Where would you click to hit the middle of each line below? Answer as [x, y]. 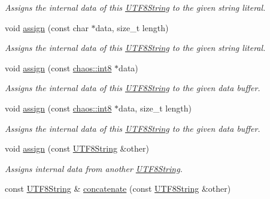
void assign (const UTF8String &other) [77, 148]
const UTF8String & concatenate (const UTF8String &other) [118, 189]
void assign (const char [47, 27]
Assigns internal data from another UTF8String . [94, 168]
